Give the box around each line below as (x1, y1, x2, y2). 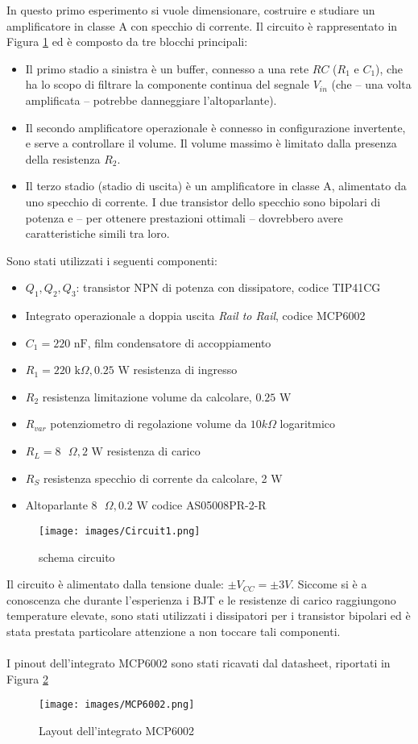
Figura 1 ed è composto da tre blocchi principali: (6, 33, 248, 50)
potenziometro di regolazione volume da (50, 415, 247, 432)
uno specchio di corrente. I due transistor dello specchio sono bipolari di (25, 193, 381, 210)
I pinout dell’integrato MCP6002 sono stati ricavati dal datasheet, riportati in (6, 655, 391, 671)
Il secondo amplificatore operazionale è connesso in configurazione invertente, (25, 118, 406, 135)
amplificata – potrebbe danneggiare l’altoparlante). (25, 91, 277, 108)
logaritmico (279, 415, 336, 432)
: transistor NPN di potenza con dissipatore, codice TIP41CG (76, 279, 381, 296)
